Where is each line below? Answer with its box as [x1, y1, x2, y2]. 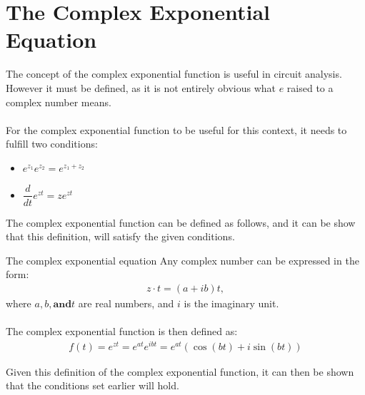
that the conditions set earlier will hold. [6, 378, 179, 393]
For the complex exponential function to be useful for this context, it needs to [6, 122, 347, 137]
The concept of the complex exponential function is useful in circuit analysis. [6, 66, 342, 81]
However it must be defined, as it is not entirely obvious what [6, 80, 276, 95]
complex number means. [6, 94, 111, 109]
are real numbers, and [78, 295, 174, 310]
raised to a [286, 80, 334, 95]
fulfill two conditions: [6, 136, 98, 151]
